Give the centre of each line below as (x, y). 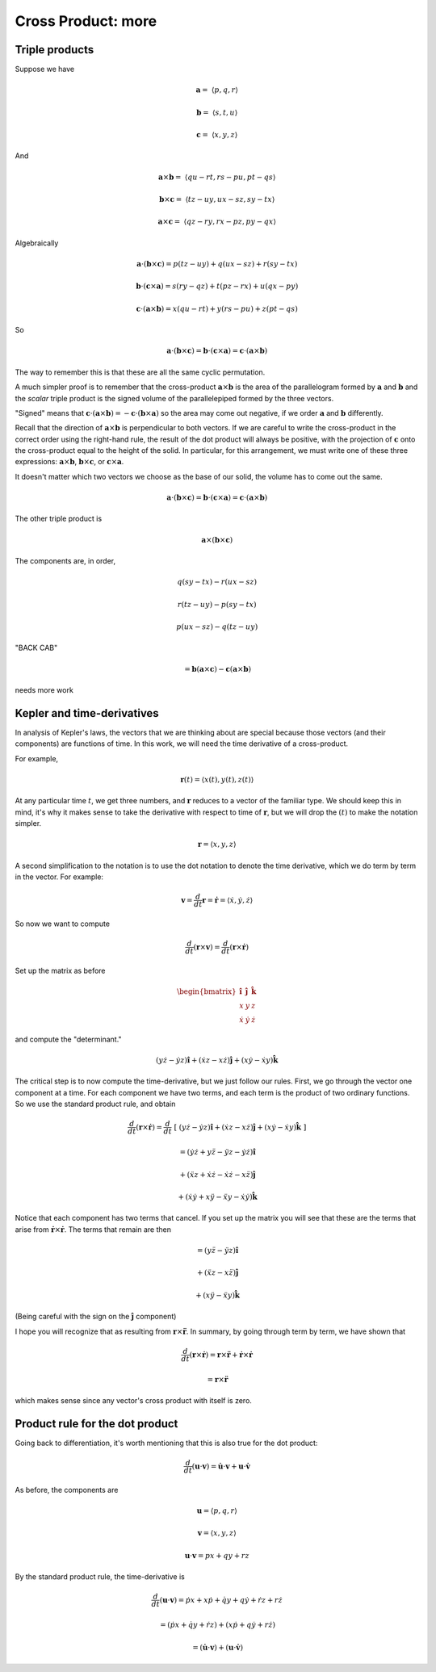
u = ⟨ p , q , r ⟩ (217, 1511)
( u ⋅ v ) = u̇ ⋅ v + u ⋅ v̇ (221, 1466)
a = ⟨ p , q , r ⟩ (217, 90)
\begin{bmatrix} (207, 992)
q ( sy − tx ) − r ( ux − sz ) (217, 582)
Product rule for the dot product (96, 1424)
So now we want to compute (63, 924)
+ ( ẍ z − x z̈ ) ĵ (218, 1273)
